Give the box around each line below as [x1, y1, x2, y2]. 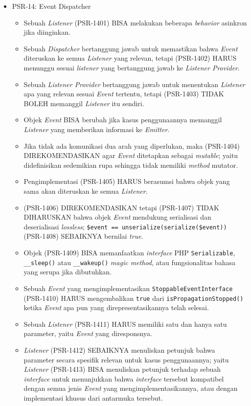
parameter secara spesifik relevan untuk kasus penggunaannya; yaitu [23, 354, 229, 364]
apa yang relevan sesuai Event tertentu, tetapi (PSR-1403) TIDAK [23, 89, 224, 99]
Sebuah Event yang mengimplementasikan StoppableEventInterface [23, 283, 233, 293]
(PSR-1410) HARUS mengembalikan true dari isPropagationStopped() [23, 293, 244, 303]
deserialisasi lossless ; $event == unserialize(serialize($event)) [23, 221, 227, 231]
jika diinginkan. [23, 27, 70, 37]
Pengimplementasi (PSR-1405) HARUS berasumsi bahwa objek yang [23, 176, 230, 186]
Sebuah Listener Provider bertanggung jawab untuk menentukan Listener [23, 79, 245, 89]
